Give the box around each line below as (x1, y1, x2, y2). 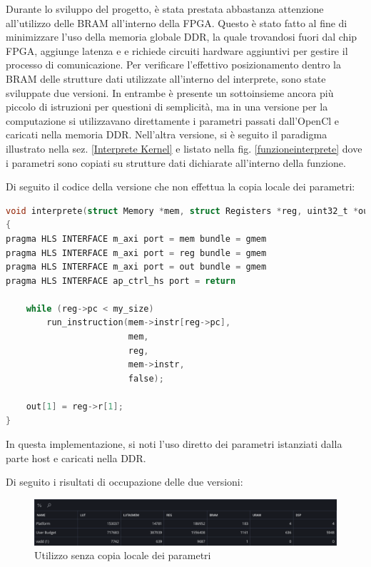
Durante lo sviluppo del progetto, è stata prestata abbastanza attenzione (6, 1, 324, 16)
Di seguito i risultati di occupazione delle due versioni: (6, 474, 243, 489)
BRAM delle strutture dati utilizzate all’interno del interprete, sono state (6, 71, 326, 86)
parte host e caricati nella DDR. (6, 450, 146, 465)
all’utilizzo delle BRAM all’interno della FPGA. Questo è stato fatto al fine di (6, 15, 347, 30)
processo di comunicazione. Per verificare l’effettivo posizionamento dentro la (6, 57, 341, 72)
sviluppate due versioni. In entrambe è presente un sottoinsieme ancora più (6, 85, 334, 100)
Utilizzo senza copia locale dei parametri (34, 548, 211, 563)
